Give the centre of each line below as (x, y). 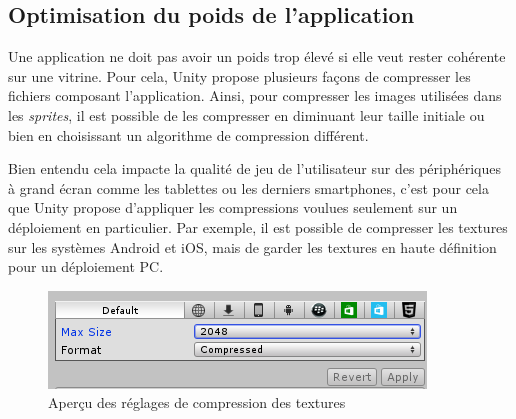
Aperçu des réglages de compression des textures (197, 402)
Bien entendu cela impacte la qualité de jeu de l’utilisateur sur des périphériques (254, 168)
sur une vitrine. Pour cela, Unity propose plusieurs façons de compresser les (239, 75)
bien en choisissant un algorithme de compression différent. (188, 134)
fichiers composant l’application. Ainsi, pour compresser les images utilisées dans (255, 95)
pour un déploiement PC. (86, 266)
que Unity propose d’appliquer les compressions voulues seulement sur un (233, 207)
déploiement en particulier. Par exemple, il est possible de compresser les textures (258, 226)
